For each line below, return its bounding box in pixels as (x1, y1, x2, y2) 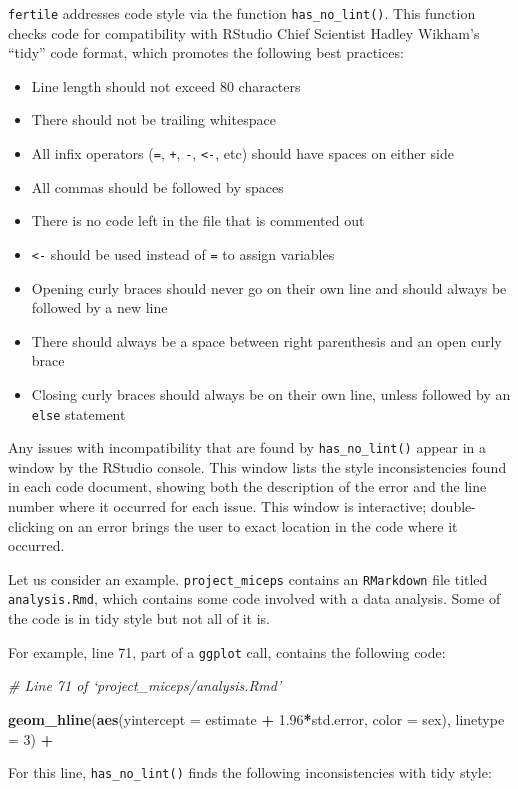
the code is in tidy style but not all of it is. (8, 608, 270, 629)
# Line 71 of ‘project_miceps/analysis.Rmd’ (8, 675, 282, 696)
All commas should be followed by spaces (31, 176, 284, 197)
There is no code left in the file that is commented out (31, 210, 365, 231)
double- (430, 496, 476, 516)
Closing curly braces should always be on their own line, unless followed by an (31, 383, 511, 404)
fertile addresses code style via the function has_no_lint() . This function (8, 3, 476, 23)
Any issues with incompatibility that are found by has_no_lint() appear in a (8, 437, 487, 458)
